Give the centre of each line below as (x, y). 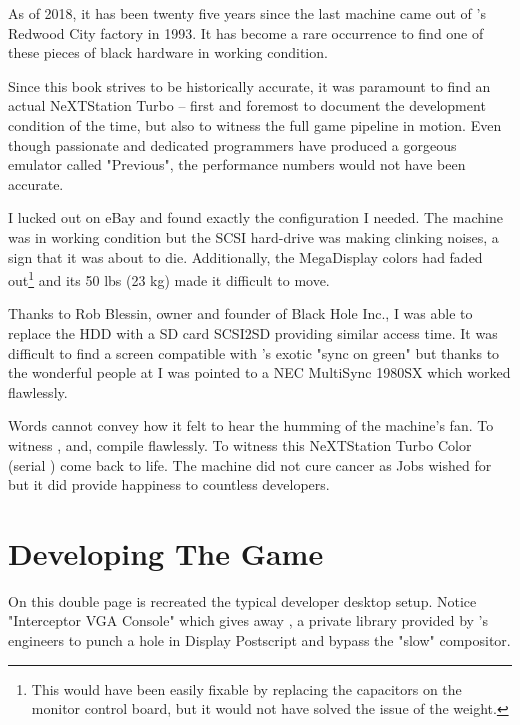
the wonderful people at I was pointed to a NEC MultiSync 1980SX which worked (259, 372)
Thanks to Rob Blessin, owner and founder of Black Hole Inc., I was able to (240, 313)
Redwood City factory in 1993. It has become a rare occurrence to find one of (246, 32)
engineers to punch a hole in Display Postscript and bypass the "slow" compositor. (259, 640)
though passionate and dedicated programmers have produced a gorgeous (232, 144)
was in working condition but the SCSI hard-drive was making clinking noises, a (253, 236)
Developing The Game (166, 552)
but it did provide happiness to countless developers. (169, 484)
